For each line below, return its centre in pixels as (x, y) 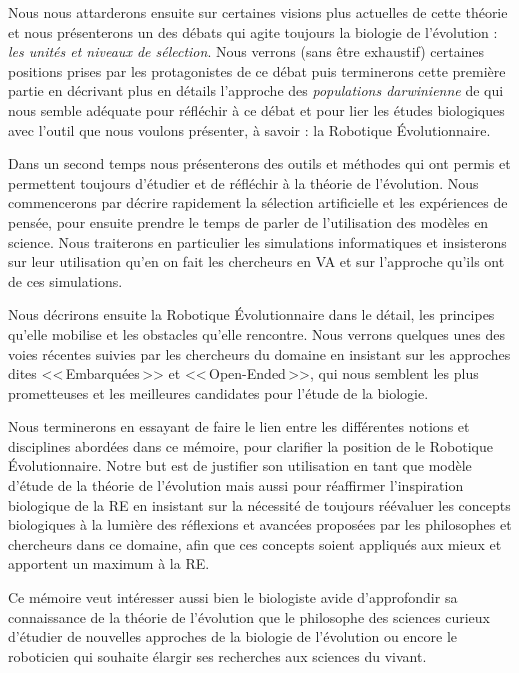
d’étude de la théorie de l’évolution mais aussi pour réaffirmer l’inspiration (236, 485)
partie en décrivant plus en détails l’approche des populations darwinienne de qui (256, 90)
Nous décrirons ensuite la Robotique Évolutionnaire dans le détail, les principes (251, 314)
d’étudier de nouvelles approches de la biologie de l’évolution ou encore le (233, 636)
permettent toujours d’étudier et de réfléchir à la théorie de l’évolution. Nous (243, 182)
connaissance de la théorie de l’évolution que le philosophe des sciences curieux (249, 616)
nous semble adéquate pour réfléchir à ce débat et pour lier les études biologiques (256, 109)
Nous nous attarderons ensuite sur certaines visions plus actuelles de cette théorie (258, 12)
